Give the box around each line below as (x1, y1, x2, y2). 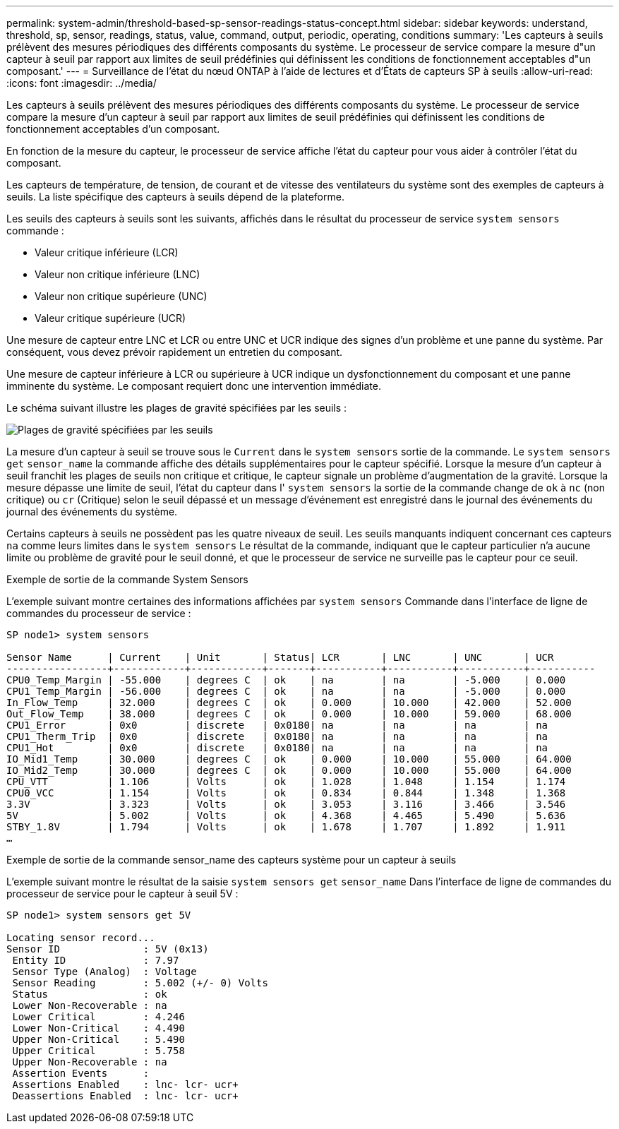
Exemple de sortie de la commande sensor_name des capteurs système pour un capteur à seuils (6, 854, 457, 866)
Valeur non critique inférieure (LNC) (35, 268, 200, 280)
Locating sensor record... (6, 932, 155, 943)
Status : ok (12, 988, 167, 1000)
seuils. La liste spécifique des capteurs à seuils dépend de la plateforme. (6, 191, 344, 203)
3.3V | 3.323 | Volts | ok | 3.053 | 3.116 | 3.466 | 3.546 (6, 799, 566, 810)
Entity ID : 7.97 (12, 955, 179, 966)
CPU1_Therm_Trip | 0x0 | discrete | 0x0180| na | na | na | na (6, 731, 548, 742)
